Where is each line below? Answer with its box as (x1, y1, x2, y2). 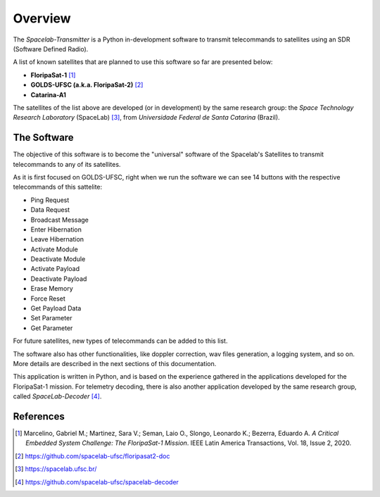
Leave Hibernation (30, 235, 84, 244)
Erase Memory (30, 284, 73, 293)
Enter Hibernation (30, 225, 82, 234)
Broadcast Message (30, 215, 89, 224)
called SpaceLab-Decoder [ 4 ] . (13, 392, 102, 401)
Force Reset (30, 294, 66, 303)
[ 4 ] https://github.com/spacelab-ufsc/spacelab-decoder (15, 477, 179, 486)
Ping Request (30, 196, 70, 204)
